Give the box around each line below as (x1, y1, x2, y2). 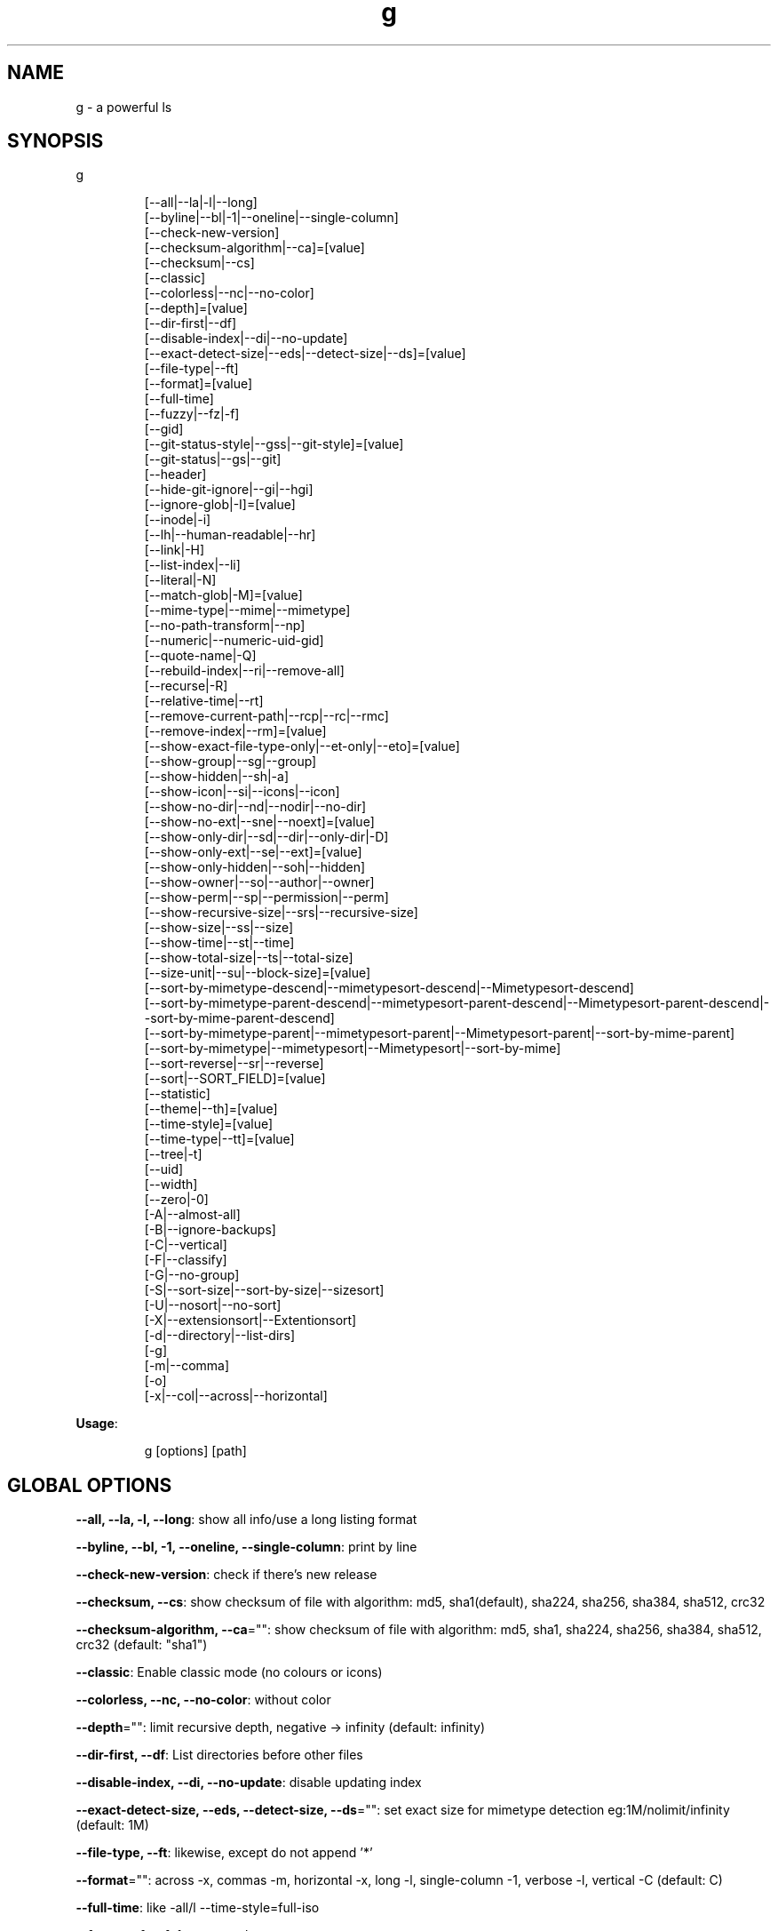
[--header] (144, 467, 207, 483)
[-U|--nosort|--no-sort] (144, 1297, 282, 1313)
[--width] (144, 1177, 198, 1193)
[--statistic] (144, 1086, 210, 1102)
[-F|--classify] (144, 1252, 227, 1268)
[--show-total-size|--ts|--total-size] (144, 950, 353, 966)
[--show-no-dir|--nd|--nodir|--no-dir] (144, 799, 367, 815)
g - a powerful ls (75, 99, 172, 115)
